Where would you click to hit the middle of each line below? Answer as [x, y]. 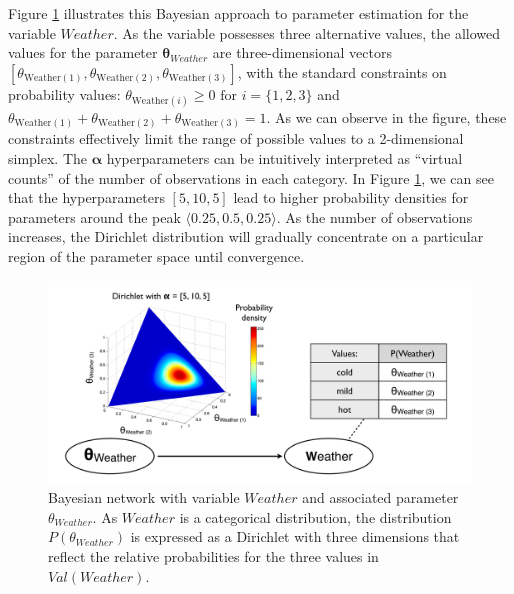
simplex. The [48, 158]
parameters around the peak [94, 216]
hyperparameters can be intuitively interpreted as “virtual [284, 158]
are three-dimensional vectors [302, 52]
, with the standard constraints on [342, 71]
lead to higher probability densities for [351, 197]
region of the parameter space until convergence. [156, 256]
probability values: [64, 93]
